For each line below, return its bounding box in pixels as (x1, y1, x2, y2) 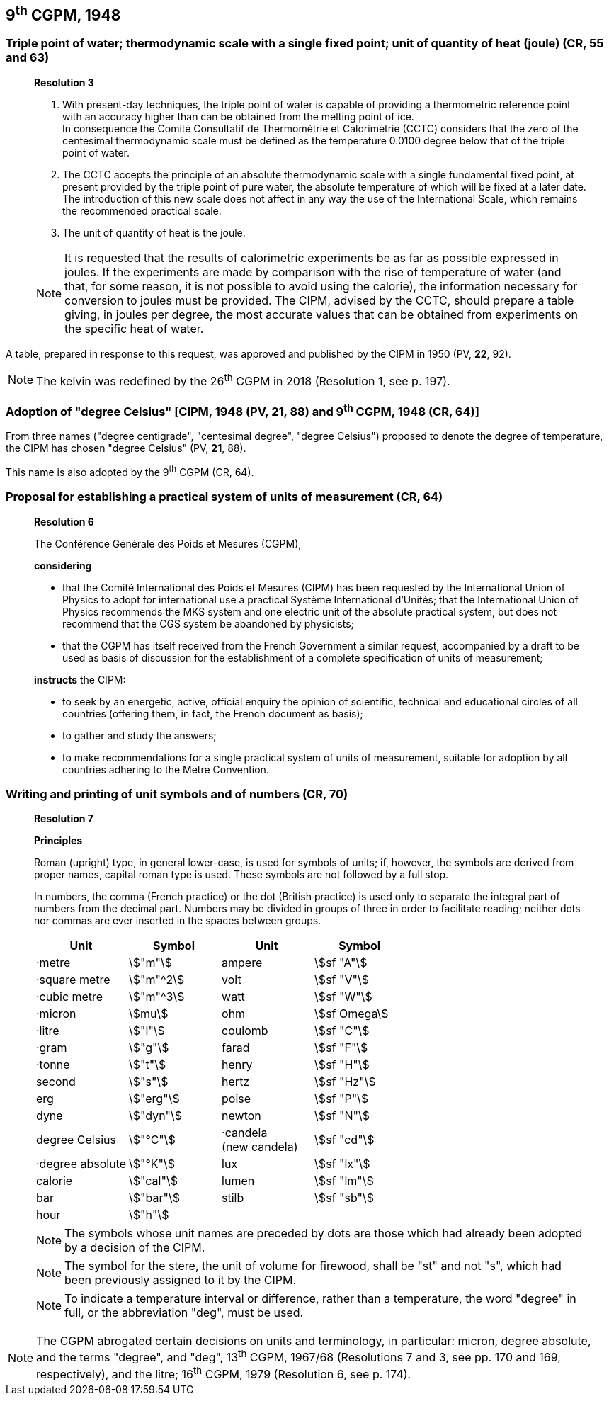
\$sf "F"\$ (314, 1040, 368, 1055)
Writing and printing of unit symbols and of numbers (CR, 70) (6, 787, 348, 802)
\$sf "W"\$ (314, 989, 372, 1004)
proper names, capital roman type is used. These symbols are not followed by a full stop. (34, 868, 449, 881)
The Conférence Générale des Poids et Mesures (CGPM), (34, 537, 302, 550)
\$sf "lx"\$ (314, 1157, 370, 1172)
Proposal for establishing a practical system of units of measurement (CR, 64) (6, 489, 443, 504)
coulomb (222, 1023, 268, 1038)
